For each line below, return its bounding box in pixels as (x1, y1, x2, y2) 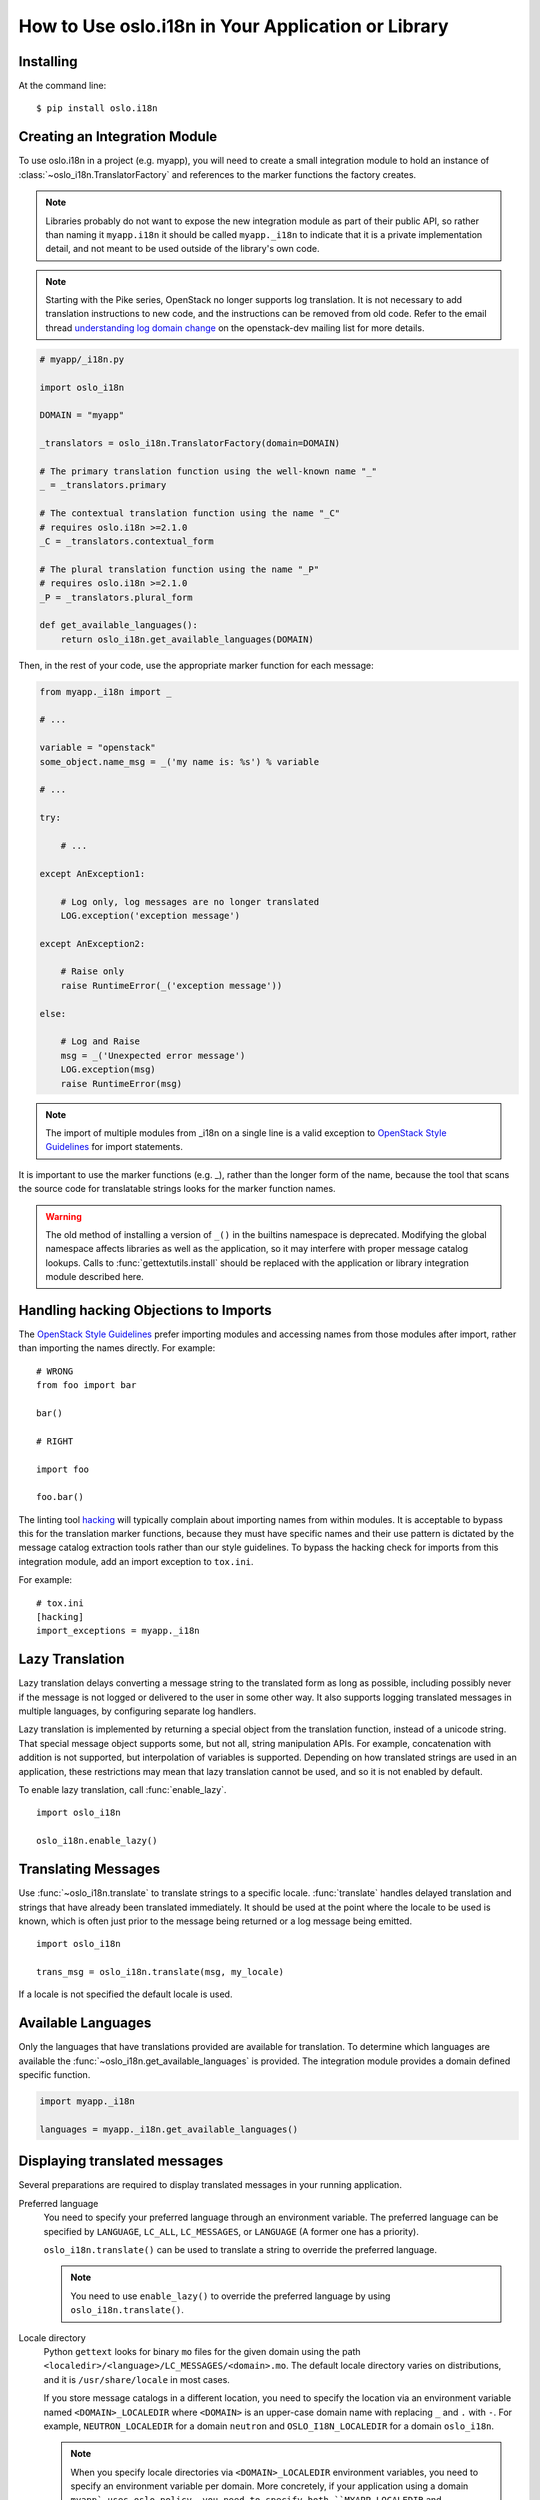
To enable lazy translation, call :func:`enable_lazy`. (18, 1784, 227, 1796)
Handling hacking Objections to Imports (18, 1301, 272, 1319)
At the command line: (18, 80, 107, 92)
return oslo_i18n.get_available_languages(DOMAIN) (60, 633, 314, 645)
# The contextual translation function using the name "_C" (39, 508, 341, 519)
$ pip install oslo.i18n (36, 103, 158, 114)
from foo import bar (36, 1380, 137, 1391)
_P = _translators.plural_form (39, 591, 194, 603)
